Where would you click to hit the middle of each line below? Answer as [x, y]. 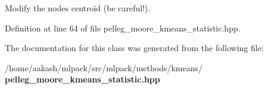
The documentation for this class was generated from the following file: [134, 48]
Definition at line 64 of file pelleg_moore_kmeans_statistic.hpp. [123, 28]
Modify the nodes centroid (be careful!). [78, 8]
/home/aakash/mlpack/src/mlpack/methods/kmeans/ [104, 67]
